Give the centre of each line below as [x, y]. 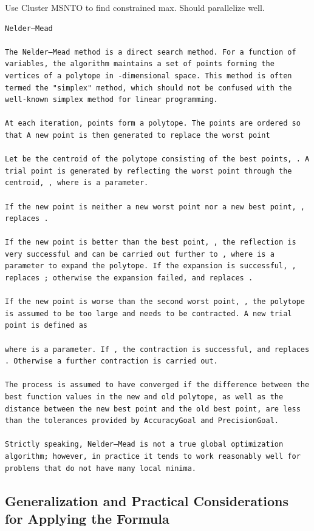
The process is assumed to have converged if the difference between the [157, 385]
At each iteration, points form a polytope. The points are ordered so [153, 123]
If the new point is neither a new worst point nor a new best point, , [155, 207]
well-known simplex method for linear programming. [111, 100]
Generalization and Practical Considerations [147, 500]
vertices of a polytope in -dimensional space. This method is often [148, 76]
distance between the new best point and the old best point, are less [153, 409]
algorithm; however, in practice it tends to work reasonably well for [153, 456]
